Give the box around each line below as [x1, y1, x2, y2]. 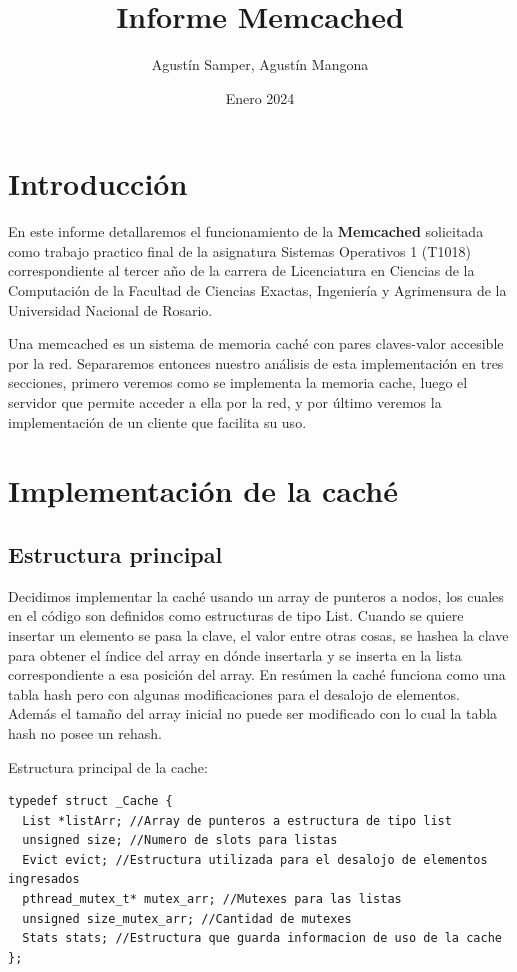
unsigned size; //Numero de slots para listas [22, 833, 338, 848]
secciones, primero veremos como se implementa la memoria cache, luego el [8, 372, 468, 393]
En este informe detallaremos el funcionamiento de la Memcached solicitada [8, 221, 484, 242]
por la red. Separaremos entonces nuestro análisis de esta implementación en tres [8, 352, 504, 373]
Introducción [8, 163, 188, 204]
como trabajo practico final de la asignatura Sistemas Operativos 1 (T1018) [8, 240, 471, 261]
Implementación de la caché [8, 470, 399, 511]
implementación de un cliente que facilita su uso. [8, 411, 307, 432]
